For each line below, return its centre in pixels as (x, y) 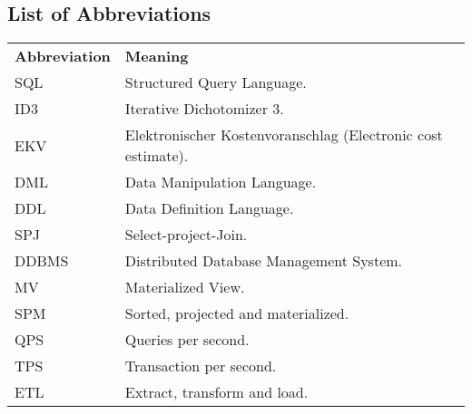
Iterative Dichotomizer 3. (204, 109)
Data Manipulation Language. (221, 182)
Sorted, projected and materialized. (237, 313)
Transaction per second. (201, 366)
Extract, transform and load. (216, 392)
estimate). (157, 156)
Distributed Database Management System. (264, 261)
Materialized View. (185, 287)
